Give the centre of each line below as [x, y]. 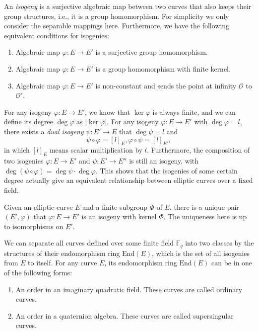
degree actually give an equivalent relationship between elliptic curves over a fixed [129, 180]
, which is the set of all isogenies [201, 253]
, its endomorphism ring [141, 263]
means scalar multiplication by [96, 150]
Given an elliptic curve [38, 207]
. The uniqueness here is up [205, 216]
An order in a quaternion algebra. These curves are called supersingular [125, 315]
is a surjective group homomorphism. [152, 52]
